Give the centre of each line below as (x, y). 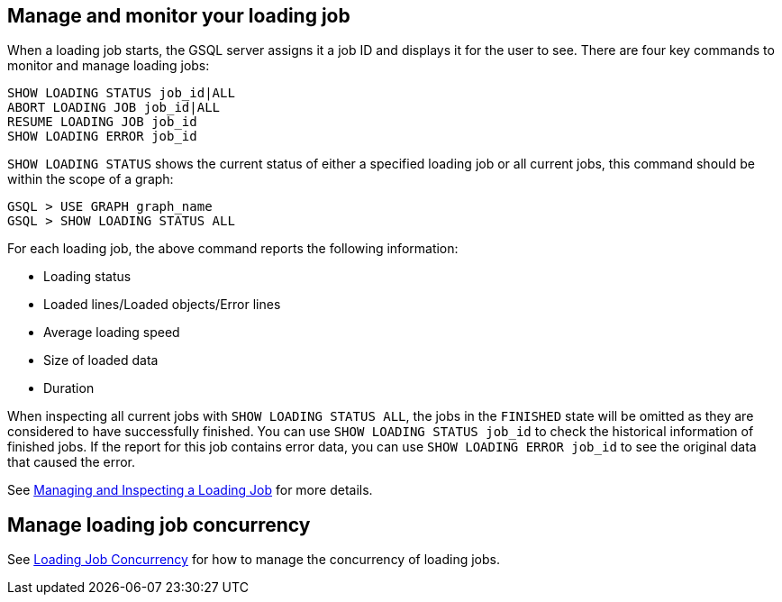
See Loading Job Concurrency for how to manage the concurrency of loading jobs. (254, 560)
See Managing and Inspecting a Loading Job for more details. (190, 490)
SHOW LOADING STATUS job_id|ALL (121, 93)
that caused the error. (72, 462)
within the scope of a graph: (91, 179)
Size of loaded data (101, 360)
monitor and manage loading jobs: (109, 66)
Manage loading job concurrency (159, 524)
